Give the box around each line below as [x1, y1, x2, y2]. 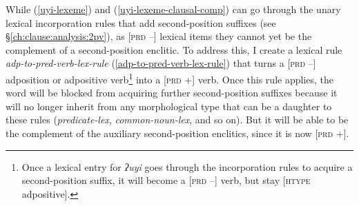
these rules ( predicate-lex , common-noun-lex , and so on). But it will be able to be [6, 112, 349, 127]
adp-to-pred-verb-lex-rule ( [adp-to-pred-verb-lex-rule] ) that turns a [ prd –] [6, 56, 316, 70]
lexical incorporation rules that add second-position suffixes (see [6, 15, 276, 30]
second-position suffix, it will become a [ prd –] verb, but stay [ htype [21, 173, 311, 187]
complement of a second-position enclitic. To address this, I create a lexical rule [6, 42, 342, 56]
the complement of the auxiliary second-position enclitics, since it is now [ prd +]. [6, 126, 349, 140]
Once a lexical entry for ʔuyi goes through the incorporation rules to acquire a [21, 159, 353, 174]
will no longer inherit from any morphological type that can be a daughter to [6, 99, 332, 113]
